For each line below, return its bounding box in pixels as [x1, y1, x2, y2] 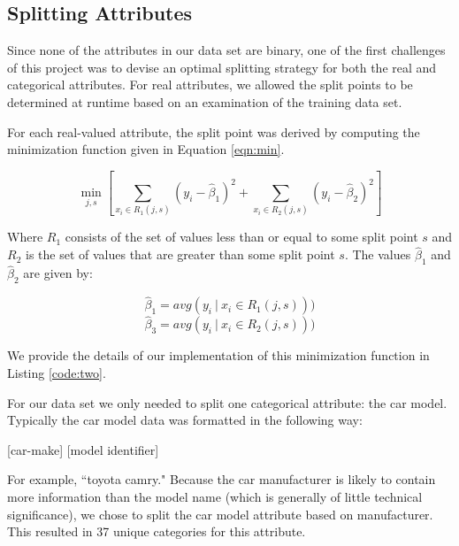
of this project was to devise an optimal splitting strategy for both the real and [7, 58, 437, 76]
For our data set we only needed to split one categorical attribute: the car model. [7, 393, 448, 411]
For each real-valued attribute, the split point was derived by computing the [7, 122, 420, 141]
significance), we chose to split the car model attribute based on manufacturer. [7, 504, 433, 523]
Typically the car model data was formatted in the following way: [7, 411, 363, 429]
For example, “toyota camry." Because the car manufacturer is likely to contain [7, 470, 436, 488]
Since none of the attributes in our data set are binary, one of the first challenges [7, 41, 446, 59]
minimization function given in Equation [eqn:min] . [7, 140, 285, 158]
